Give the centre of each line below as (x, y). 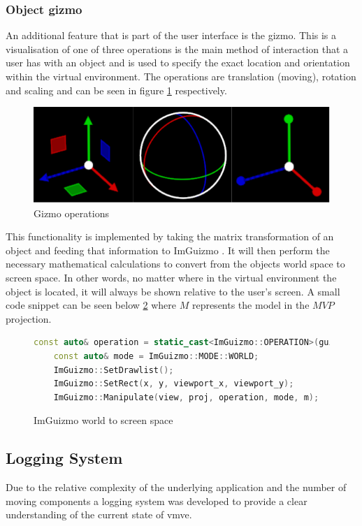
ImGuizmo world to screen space (103, 420)
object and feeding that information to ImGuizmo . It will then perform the (168, 250)
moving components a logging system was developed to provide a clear (157, 501)
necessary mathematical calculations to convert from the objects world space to (175, 264)
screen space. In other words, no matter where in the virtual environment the (171, 277)
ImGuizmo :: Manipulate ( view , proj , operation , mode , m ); (186, 397)
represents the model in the (251, 305)
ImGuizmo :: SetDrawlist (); (114, 370)
